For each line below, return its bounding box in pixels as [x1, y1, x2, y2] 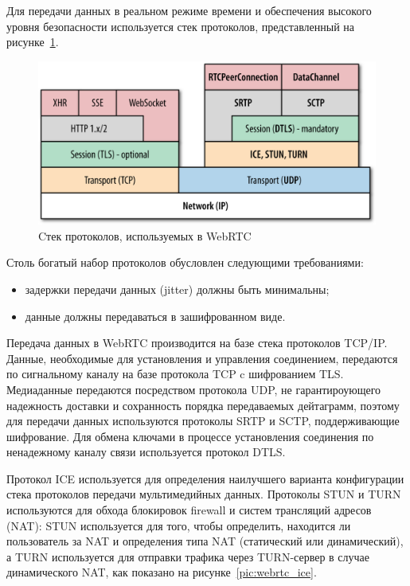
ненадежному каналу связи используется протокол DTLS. [6, 443, 286, 460]
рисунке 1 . [6, 33, 59, 50]
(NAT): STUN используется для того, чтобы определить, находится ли [6, 517, 351, 533]
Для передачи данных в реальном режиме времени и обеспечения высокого [6, 2, 372, 18]
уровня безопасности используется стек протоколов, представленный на [6, 18, 355, 34]
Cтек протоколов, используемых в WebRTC [38, 227, 252, 244]
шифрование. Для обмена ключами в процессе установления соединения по [6, 428, 374, 444]
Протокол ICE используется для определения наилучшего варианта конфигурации [6, 470, 404, 486]
